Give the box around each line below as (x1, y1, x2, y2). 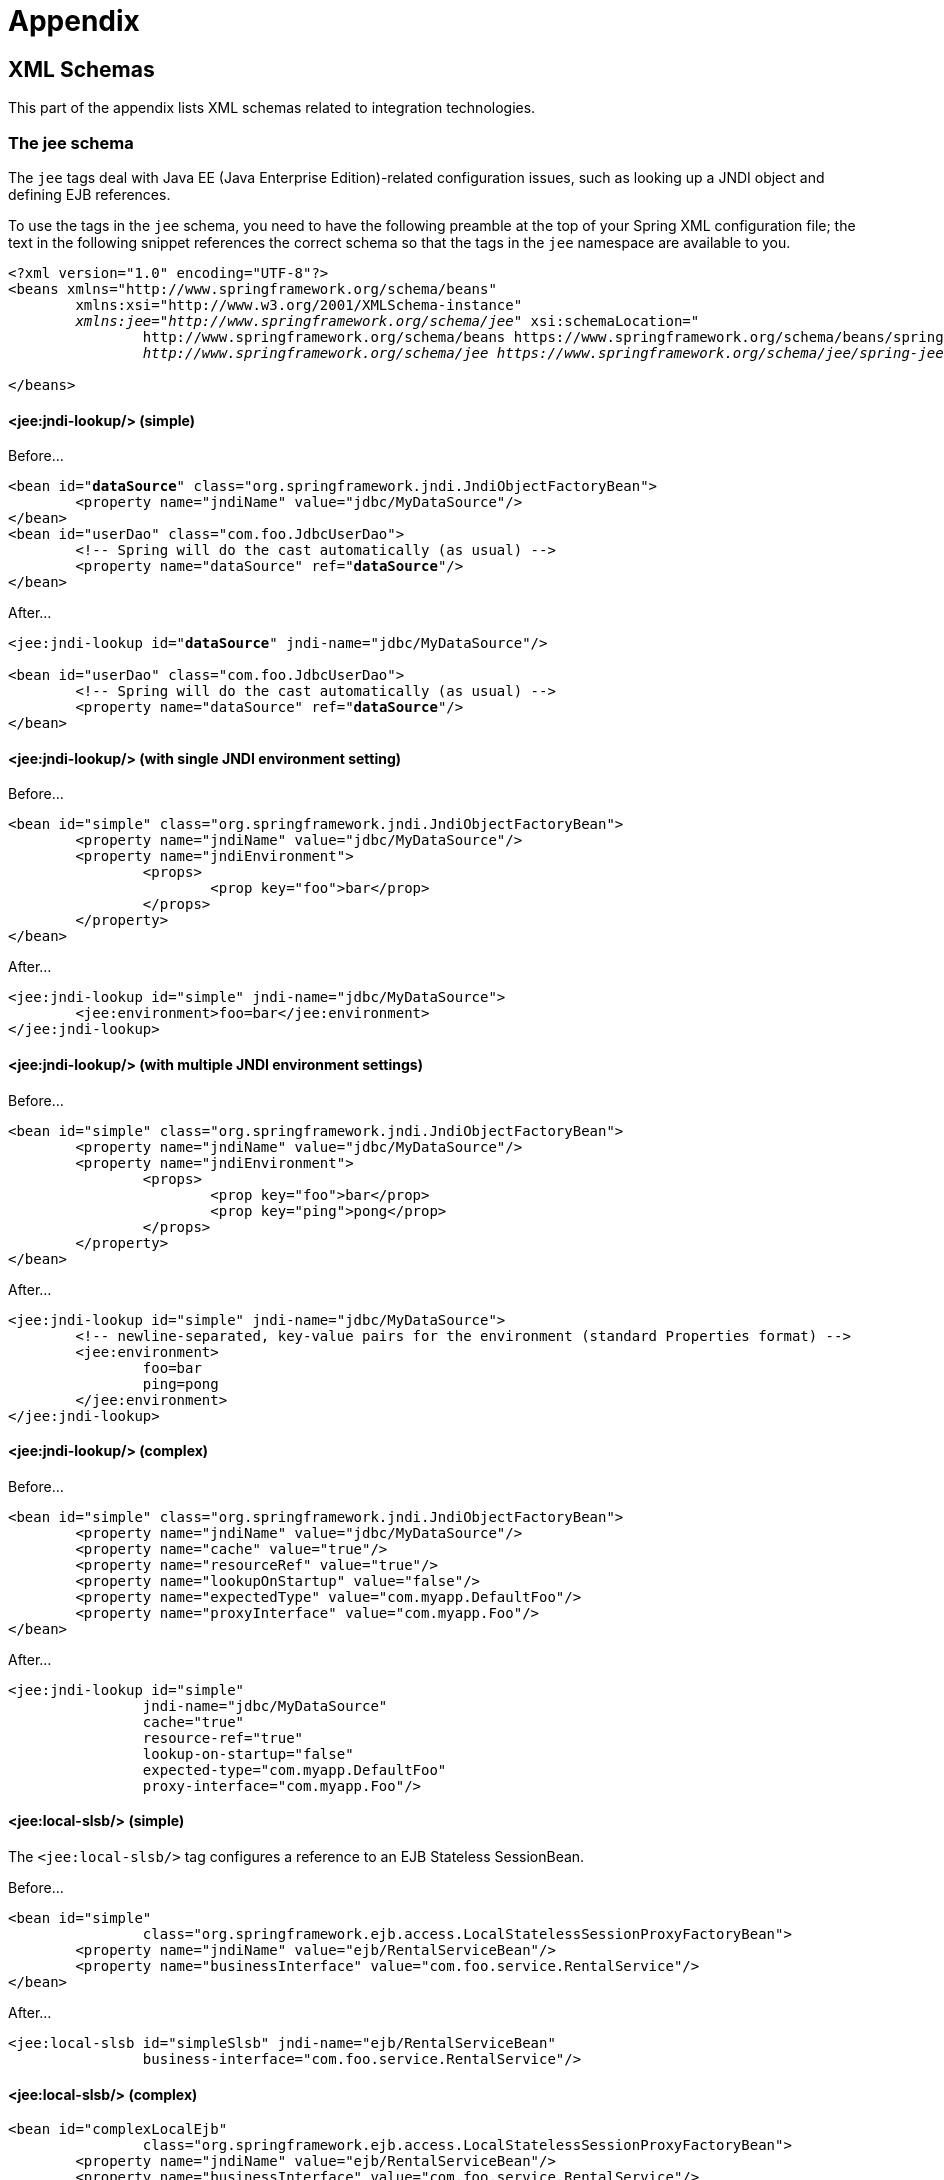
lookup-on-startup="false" (142, 1745, 354, 1762)
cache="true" (142, 1713, 245, 1730)
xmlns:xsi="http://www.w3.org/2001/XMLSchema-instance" (75, 296, 523, 313)
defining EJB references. (8, 185, 171, 203)
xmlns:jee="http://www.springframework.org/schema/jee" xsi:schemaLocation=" (75, 312, 700, 329)
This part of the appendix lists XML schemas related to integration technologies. (8, 99, 536, 117)
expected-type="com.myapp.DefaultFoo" (142, 1761, 447, 1778)
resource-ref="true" (142, 1729, 304, 1746)
